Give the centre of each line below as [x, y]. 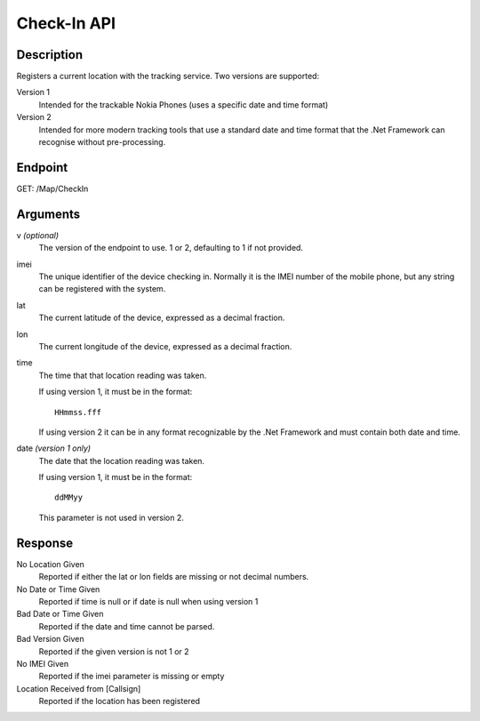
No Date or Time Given [58, 589]
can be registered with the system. [102, 289]
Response [45, 543]
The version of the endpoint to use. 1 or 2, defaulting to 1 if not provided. [171, 248]
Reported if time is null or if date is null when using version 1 [148, 601]
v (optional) [38, 235]
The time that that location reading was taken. [123, 375]
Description [50, 55]
